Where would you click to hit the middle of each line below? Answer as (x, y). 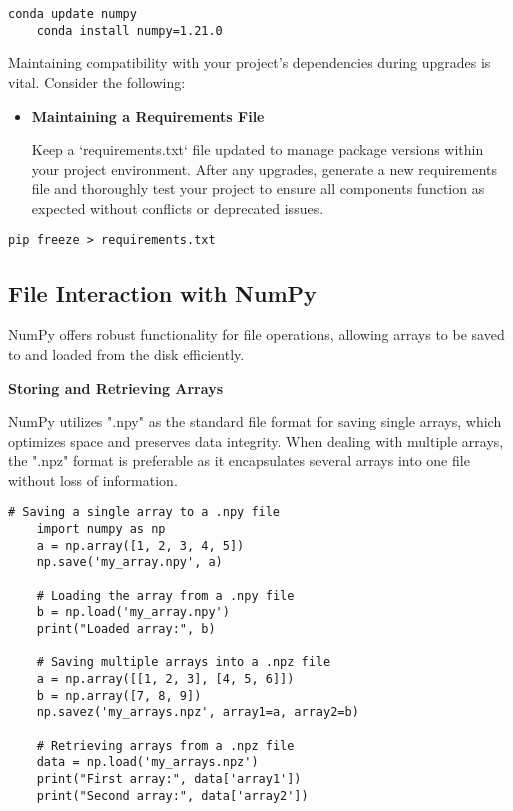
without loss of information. (93, 479)
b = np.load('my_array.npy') (133, 612)
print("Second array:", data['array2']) (172, 795)
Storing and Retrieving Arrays (115, 387)
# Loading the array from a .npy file (165, 595)
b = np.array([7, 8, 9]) (119, 695)
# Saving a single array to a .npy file (144, 512)
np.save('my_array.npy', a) (129, 562)
